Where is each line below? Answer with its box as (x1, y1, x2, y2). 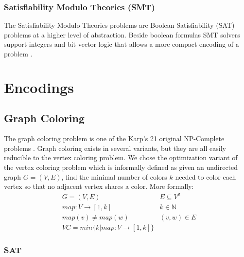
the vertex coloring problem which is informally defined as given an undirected (4, 162, 238, 172)
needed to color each (175, 171, 236, 182)
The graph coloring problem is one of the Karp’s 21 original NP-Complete (4, 133, 225, 144)
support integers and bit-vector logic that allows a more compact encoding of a (4, 39, 239, 49)
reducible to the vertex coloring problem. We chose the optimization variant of (4, 152, 238, 163)
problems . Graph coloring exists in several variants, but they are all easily (4, 143, 226, 153)
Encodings (4, 77, 74, 97)
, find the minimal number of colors (61, 171, 167, 182)
